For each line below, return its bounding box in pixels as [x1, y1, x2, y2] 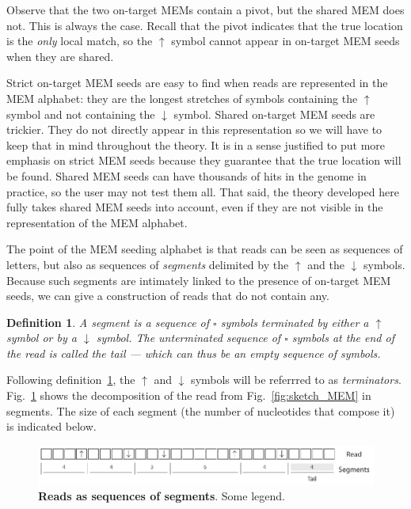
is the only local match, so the [6, 32, 153, 49]
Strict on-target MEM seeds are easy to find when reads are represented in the [6, 74, 388, 91]
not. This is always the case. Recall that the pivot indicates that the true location [6, 17, 403, 33]
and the [307, 256, 344, 272]
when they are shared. [6, 47, 114, 64]
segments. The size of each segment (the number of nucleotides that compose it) [6, 402, 395, 419]
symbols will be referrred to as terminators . [191, 371, 401, 388]
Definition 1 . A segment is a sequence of [6, 313, 210, 330]
